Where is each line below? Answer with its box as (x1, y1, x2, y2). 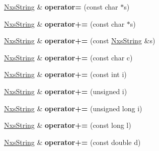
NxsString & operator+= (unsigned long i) (4, 103, 142, 113)
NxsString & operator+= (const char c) (4, 52, 133, 62)
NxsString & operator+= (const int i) (4, 69, 127, 80)
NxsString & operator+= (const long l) (4, 120, 131, 130)
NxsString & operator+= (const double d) (4, 136, 141, 147)
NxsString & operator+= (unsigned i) (4, 86, 127, 96)
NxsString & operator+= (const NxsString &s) (4, 35, 155, 46)
